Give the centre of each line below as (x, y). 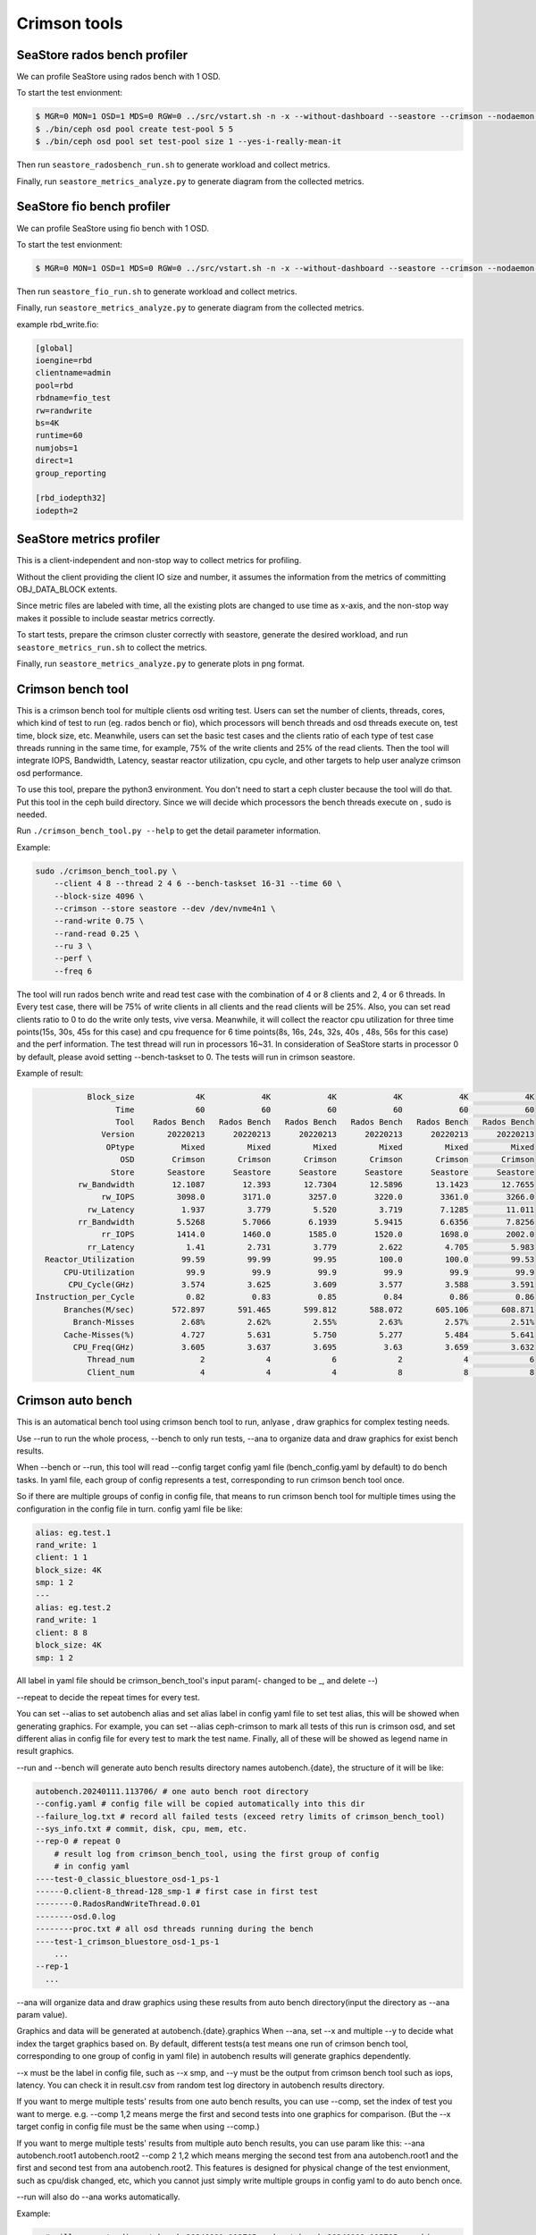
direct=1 (54, 461)
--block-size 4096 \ (99, 896)
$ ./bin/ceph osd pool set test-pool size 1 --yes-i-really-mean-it (188, 142)
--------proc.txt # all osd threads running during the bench (174, 1929)
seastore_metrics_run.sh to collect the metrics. (112, 647)
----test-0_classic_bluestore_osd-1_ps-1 (127, 1879)
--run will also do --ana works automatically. (98, 2197)
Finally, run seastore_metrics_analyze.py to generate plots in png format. (161, 663)
